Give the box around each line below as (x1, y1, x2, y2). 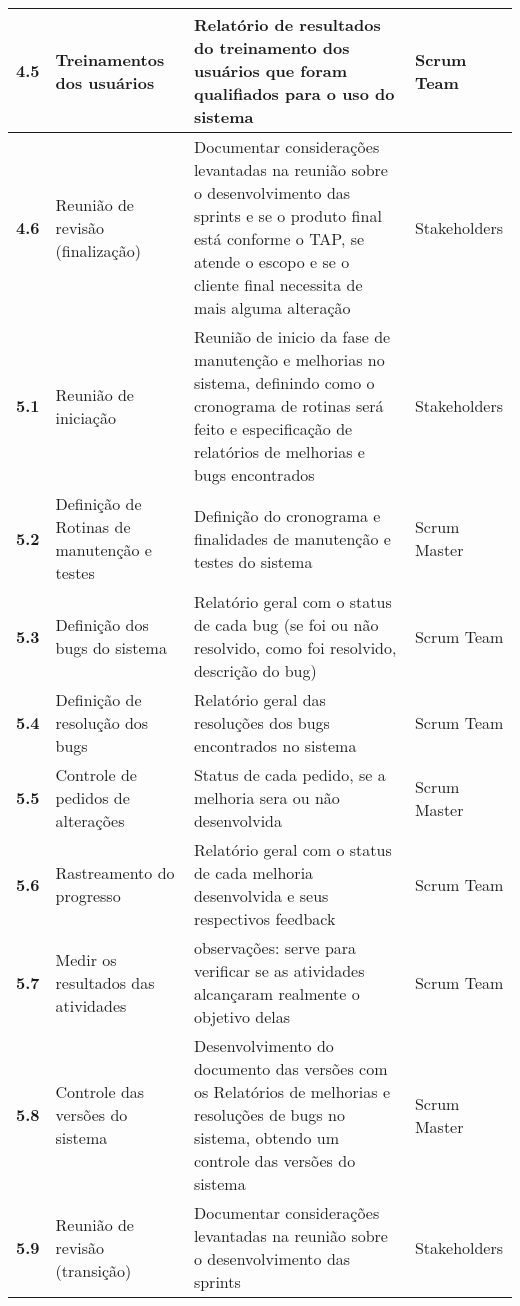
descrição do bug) (193, 659, 317, 682)
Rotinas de (55, 515, 131, 538)
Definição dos (55, 613, 149, 636)
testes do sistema (193, 549, 313, 573)
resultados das (55, 970, 155, 994)
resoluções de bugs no (193, 1103, 345, 1126)
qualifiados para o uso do (193, 82, 395, 105)
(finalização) (55, 238, 141, 262)
